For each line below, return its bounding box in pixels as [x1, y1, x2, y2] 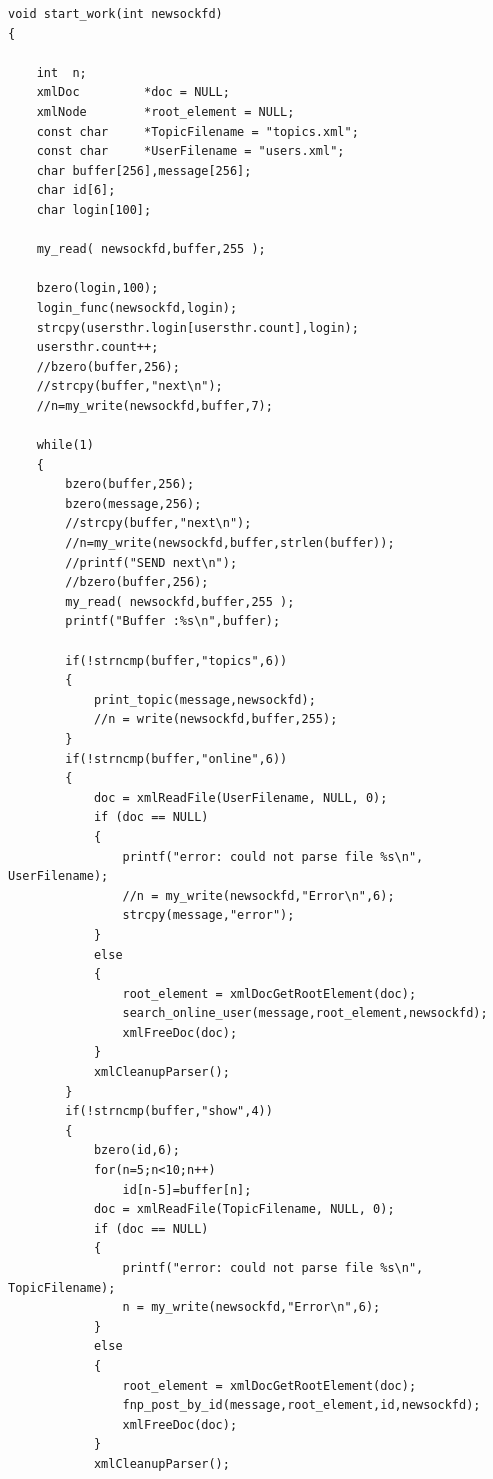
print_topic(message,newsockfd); [93, 692, 316, 707]
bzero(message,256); [65, 496, 202, 511]
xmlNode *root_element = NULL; [36, 104, 295, 119]
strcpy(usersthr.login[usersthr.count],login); [36, 320, 359, 335]
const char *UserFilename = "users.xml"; [36, 144, 345, 159]
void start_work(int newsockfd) [8, 7, 223, 21]
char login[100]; [36, 202, 152, 217]
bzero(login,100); [36, 281, 159, 296]
